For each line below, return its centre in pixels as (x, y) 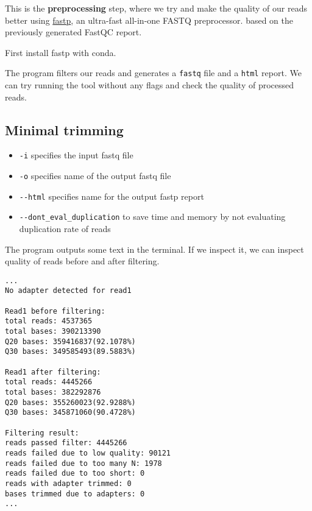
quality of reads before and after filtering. (82, 261)
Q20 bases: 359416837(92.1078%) (70, 341)
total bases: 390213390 (53, 332)
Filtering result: (42, 433)
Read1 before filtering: (55, 311)
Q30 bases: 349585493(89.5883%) (70, 352)
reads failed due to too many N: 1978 (83, 463)
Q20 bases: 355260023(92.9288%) (70, 402)
